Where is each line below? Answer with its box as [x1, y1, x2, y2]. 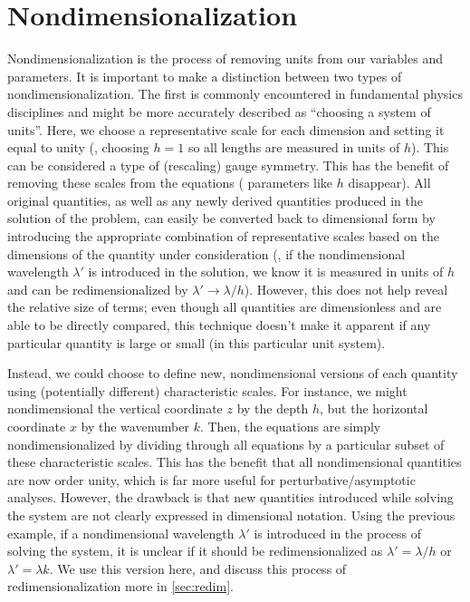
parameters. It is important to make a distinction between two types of [7, 66, 402, 85]
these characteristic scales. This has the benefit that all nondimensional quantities [7, 452, 462, 471]
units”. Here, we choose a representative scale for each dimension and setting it [7, 120, 445, 139]
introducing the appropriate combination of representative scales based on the [7, 227, 439, 246]
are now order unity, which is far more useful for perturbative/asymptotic [7, 470, 416, 489]
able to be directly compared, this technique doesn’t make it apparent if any [7, 316, 431, 335]
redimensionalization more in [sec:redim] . [7, 577, 234, 596]
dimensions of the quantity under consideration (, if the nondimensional [7, 244, 406, 263]
